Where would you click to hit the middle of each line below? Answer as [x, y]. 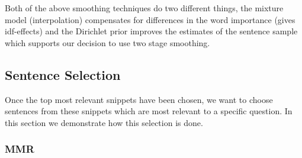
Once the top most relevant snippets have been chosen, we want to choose [139, 99]
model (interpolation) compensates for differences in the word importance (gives [150, 19]
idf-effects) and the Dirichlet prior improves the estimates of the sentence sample [151, 31]
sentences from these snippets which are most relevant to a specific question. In [149, 111]
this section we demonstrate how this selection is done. [104, 122]
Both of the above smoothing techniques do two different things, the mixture [144, 8]
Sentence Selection [63, 74]
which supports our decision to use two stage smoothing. [107, 42]
